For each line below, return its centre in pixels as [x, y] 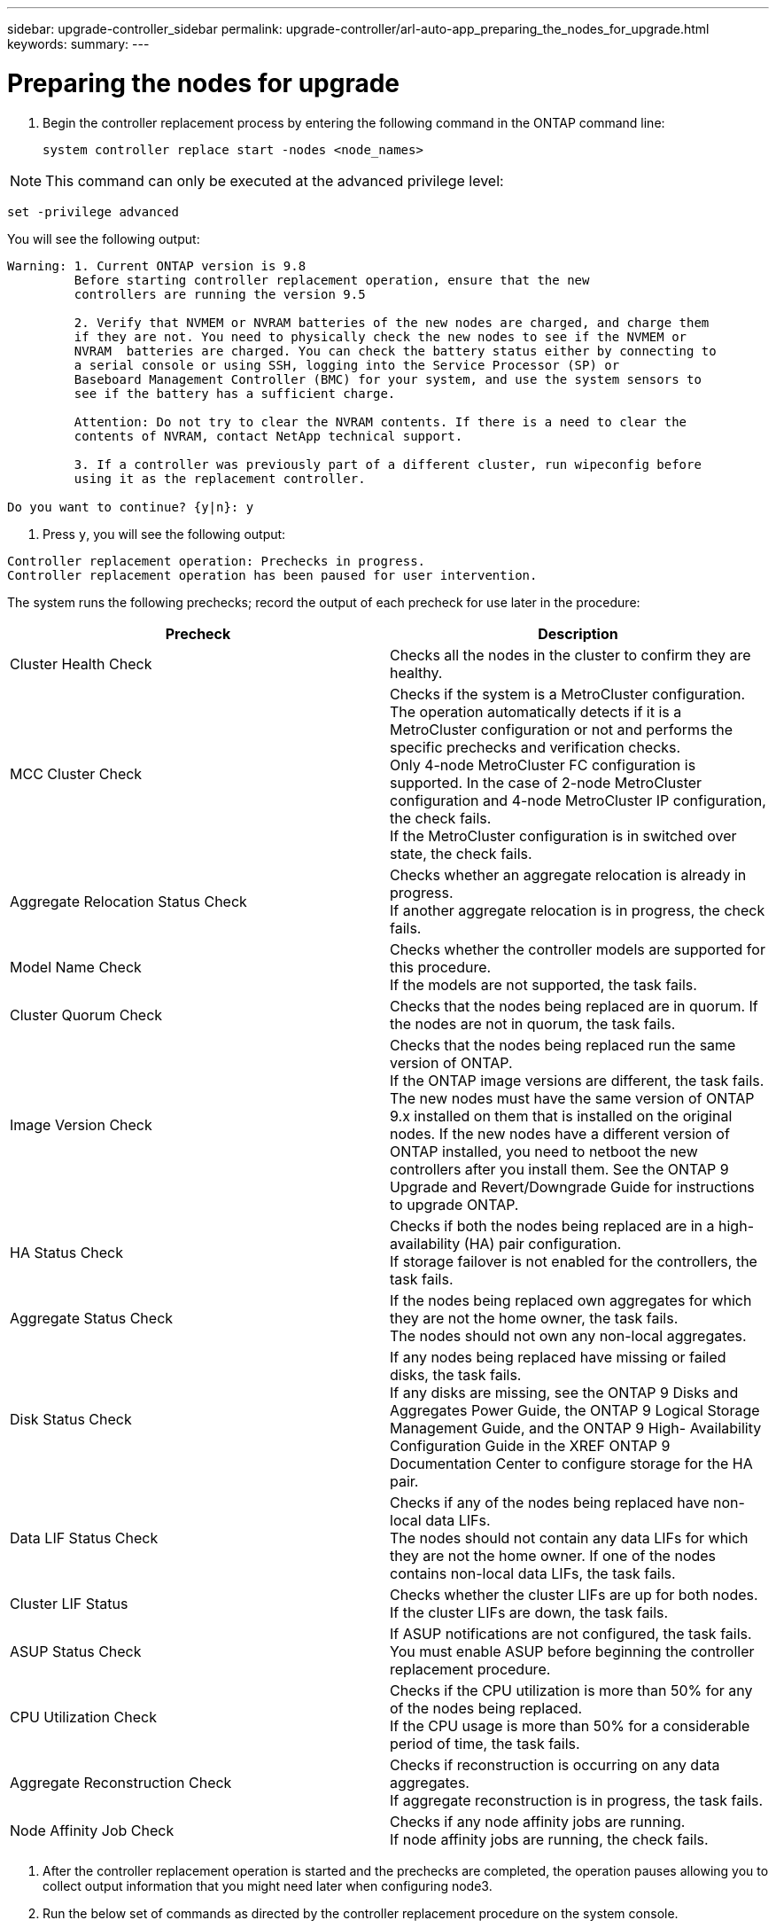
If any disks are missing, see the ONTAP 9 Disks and [564, 1392]
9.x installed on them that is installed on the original [561, 1116]
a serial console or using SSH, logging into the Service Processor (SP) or [347, 365]
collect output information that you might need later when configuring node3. [268, 1885]
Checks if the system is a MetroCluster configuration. [568, 694]
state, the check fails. [461, 853]
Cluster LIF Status [69, 1603]
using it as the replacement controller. [220, 478]
